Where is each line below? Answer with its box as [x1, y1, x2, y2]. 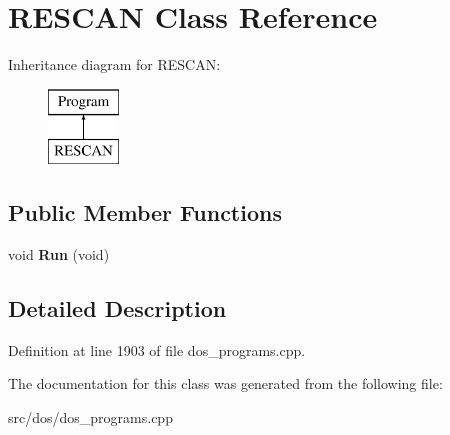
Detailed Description [8, 293, 227, 324]
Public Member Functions [8, 197, 282, 228]
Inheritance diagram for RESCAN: [8, 54, 221, 75]
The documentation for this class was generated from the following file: [8, 373, 443, 394]
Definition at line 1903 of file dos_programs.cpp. [8, 339, 306, 360]
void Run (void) [8, 244, 110, 265]
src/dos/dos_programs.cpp [8, 407, 173, 428]
